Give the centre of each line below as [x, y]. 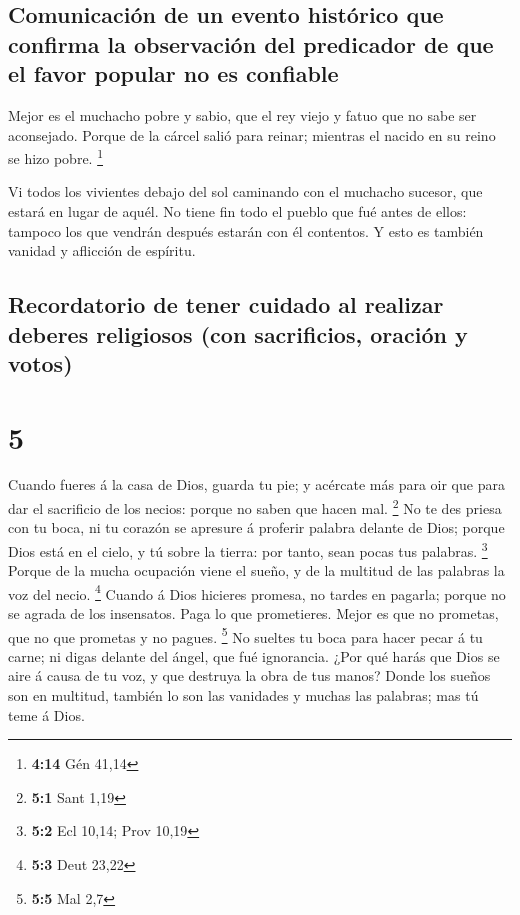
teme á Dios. [46, 714]
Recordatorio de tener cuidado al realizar [226, 304]
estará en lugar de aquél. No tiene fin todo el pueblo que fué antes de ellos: [237, 211]
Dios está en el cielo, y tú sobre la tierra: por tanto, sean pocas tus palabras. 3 [248, 549]
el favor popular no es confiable [173, 73]
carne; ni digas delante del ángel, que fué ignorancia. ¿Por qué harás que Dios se [254, 655]
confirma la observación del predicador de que [251, 43]
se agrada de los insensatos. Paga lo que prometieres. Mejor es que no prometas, [253, 613]
